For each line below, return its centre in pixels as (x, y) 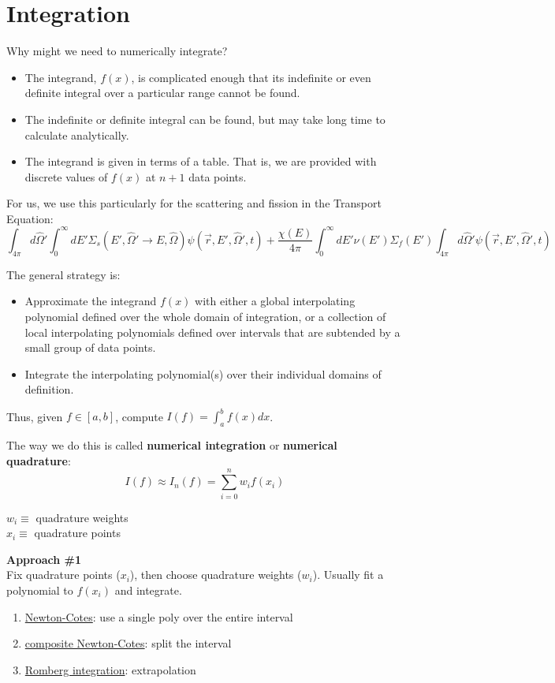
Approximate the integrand (91, 301)
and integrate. (148, 590)
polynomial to (40, 590)
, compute (139, 416)
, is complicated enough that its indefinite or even (251, 77)
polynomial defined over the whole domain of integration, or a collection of (205, 316)
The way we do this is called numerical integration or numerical (172, 445)
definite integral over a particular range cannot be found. (162, 93)
